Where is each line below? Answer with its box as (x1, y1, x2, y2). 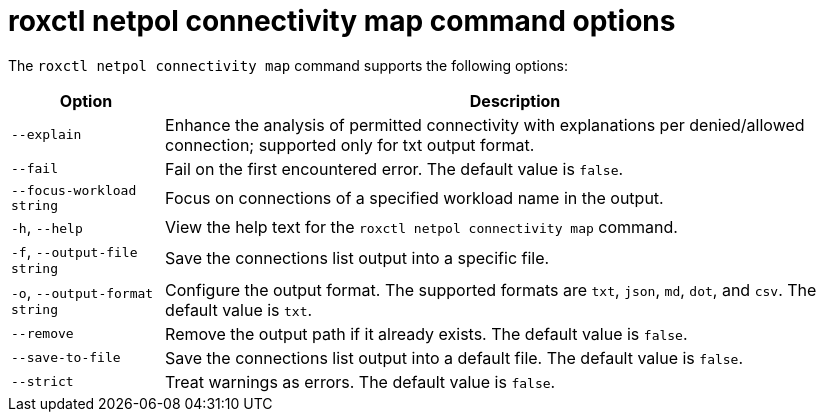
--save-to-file (11, 350, 121, 366)
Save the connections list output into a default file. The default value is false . (165, 347, 744, 368)
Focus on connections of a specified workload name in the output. (165, 187, 664, 208)
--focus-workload (11, 182, 137, 198)
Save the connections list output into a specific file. (165, 248, 550, 269)
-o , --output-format (11, 282, 154, 303)
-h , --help (11, 216, 83, 237)
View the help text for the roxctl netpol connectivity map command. (165, 216, 678, 237)
